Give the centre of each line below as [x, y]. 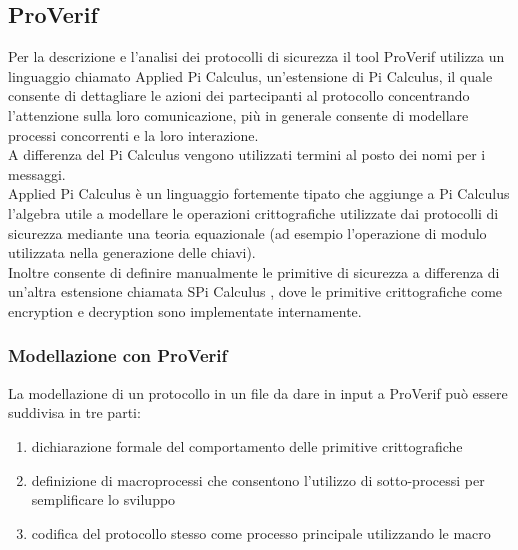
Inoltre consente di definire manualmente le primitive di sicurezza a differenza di [254, 271]
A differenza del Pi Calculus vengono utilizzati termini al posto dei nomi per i [247, 154]
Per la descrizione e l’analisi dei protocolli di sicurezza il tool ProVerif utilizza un [256, 56]
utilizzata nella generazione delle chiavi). [132, 252]
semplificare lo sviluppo [103, 499]
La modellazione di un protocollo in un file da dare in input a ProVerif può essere [258, 392]
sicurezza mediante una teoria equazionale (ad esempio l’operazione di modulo [247, 232]
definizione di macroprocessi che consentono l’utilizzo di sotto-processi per [258, 479]
